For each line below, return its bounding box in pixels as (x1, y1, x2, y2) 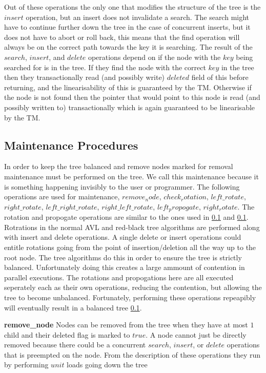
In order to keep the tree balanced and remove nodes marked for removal (4, 161, 233, 172)
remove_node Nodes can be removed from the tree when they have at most (4, 319, 248, 330)
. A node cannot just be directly (146, 329, 247, 340)
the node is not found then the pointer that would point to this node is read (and (4, 92, 260, 102)
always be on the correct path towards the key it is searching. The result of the (4, 42, 253, 52)
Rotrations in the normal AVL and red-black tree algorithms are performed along (4, 221, 260, 232)
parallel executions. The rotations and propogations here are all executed (4, 272, 234, 282)
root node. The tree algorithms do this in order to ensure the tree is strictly (4, 252, 242, 262)
